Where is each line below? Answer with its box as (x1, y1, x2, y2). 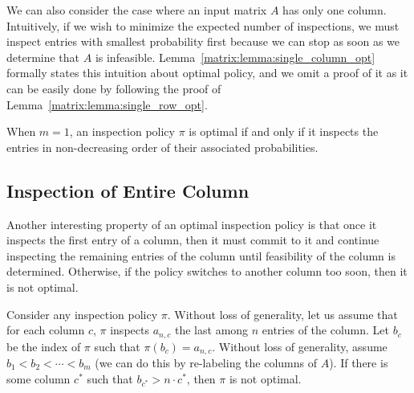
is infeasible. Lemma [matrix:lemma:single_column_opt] (95, 48, 375, 65)
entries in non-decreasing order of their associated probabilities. (6, 138, 319, 155)
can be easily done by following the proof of (6, 80, 221, 96)
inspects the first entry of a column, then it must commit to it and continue (6, 231, 379, 248)
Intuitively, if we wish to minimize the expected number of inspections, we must (6, 17, 400, 34)
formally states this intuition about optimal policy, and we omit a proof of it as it (6, 64, 408, 81)
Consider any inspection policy (6, 305, 158, 322)
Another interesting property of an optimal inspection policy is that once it (6, 215, 377, 232)
